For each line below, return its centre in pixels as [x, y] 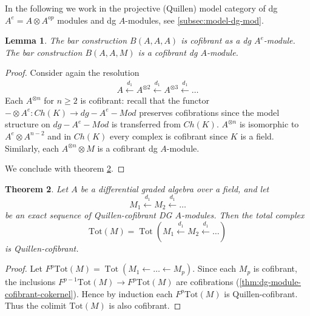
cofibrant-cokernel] [39, 293]
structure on [28, 124]
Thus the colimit [36, 305]
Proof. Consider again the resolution [72, 72]
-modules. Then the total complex [243, 215]
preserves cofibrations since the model [209, 112]
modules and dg [87, 20]
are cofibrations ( [208, 282]
